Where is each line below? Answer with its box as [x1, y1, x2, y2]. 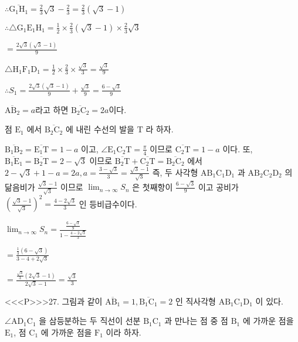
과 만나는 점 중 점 [164, 314, 229, 327]
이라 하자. [106, 326, 141, 338]
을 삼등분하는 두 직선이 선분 [39, 314, 141, 327]
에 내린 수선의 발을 [65, 123, 134, 135]
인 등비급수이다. [79, 197, 137, 210]
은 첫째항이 [132, 180, 173, 193]
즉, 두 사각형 [152, 166, 198, 178]
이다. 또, [222, 142, 253, 155]
